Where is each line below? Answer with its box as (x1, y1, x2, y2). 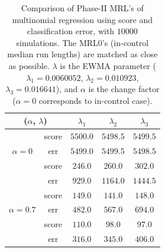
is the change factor (88, 83, 160, 95)
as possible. (8, 59, 50, 71)
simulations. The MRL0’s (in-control (16, 36, 149, 48)
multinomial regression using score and (12, 13, 153, 25)
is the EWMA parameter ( (60, 59, 156, 71)
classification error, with (27, 25, 115, 37)
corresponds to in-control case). (38, 94, 153, 106)
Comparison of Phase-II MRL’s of (21, 2, 144, 14)
